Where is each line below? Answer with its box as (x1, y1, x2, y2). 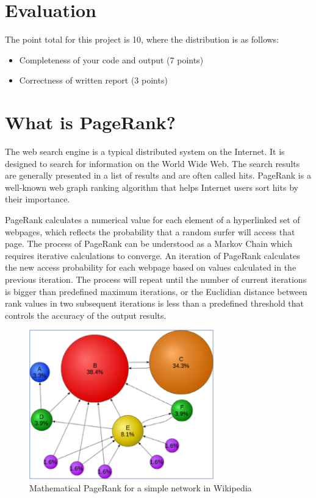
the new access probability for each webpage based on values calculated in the (5, 261, 296, 274)
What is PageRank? (5, 110, 176, 135)
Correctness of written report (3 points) (19, 74, 168, 87)
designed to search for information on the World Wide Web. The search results (5, 157, 300, 169)
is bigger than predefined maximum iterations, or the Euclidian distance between (5, 285, 307, 297)
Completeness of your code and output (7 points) (19, 53, 204, 66)
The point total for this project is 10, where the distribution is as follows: (5, 33, 279, 46)
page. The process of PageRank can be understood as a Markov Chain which (5, 237, 292, 250)
